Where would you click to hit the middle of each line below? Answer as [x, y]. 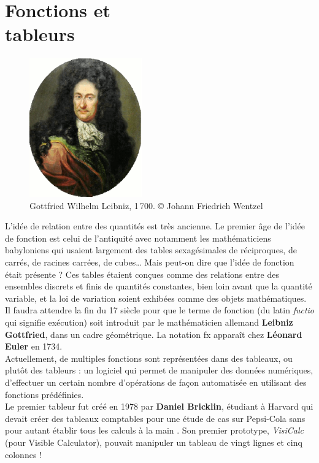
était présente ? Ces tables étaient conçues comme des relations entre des [142, 274]
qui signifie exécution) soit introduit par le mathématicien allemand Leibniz [149, 322]
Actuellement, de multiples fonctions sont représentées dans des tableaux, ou [149, 358]
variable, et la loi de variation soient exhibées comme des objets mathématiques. [156, 298]
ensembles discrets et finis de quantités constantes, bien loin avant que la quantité [159, 286]
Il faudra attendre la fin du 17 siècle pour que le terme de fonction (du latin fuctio [160, 310]
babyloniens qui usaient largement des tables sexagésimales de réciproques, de [151, 250]
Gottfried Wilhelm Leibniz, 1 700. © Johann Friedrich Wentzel [146, 205]
